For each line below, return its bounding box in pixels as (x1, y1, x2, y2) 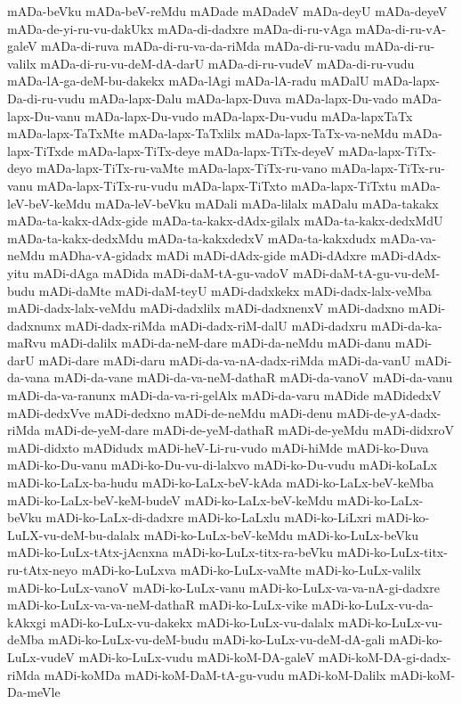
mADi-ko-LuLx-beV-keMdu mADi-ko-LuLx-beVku (143, 525, 419, 544)
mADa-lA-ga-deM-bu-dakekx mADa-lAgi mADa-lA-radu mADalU (7, 71, 369, 90)
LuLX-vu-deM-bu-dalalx (7, 525, 140, 544)
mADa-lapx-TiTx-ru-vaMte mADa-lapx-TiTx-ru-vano (36, 159, 328, 177)
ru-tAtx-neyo (7, 561, 77, 578)
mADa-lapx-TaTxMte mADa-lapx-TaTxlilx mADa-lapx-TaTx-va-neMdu (7, 124, 399, 143)
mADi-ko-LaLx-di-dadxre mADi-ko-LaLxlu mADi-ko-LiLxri (45, 508, 372, 527)
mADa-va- (380, 228, 436, 247)
